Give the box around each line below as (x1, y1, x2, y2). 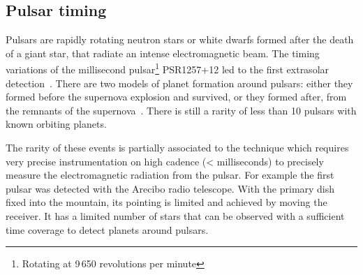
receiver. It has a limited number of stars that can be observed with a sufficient (6, 208, 345, 223)
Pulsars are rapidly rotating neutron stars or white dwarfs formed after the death (6, 32, 354, 47)
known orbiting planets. (6, 117, 107, 131)
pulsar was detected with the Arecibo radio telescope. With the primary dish (6, 181, 335, 195)
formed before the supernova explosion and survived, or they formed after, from (6, 89, 347, 104)
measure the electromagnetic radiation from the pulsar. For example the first (6, 168, 334, 182)
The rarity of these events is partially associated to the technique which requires (6, 140, 349, 155)
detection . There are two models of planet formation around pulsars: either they (6, 75, 353, 90)
